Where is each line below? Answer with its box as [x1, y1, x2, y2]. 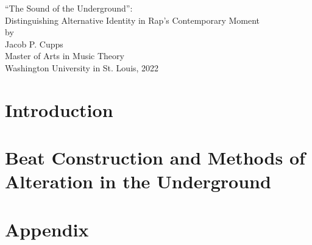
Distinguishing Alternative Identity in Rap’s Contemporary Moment [5, 13, 260, 26]
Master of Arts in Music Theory [5, 49, 124, 62]
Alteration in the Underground [5, 169, 271, 194]
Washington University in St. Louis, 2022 [5, 61, 159, 74]
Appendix [5, 216, 89, 241]
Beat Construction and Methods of [5, 145, 305, 170]
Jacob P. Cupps [5, 37, 63, 50]
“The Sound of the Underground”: [5, 2, 133, 14]
